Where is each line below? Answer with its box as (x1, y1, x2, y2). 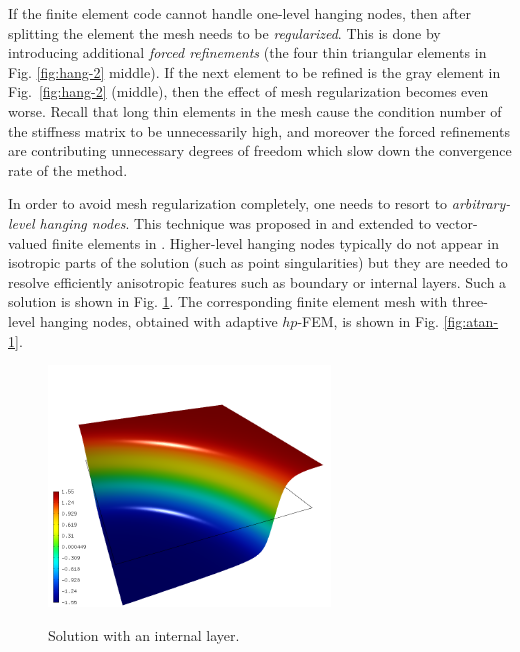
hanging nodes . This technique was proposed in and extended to (39, 212, 431, 233)
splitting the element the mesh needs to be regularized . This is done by (8, 22, 441, 43)
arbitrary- (451, 193, 511, 214)
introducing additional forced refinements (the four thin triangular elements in (8, 42, 487, 63)
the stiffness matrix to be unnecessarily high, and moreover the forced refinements (8, 120, 510, 141)
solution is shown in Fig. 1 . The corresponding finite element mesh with (8, 291, 448, 312)
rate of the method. (8, 159, 128, 180)
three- (451, 291, 488, 312)
